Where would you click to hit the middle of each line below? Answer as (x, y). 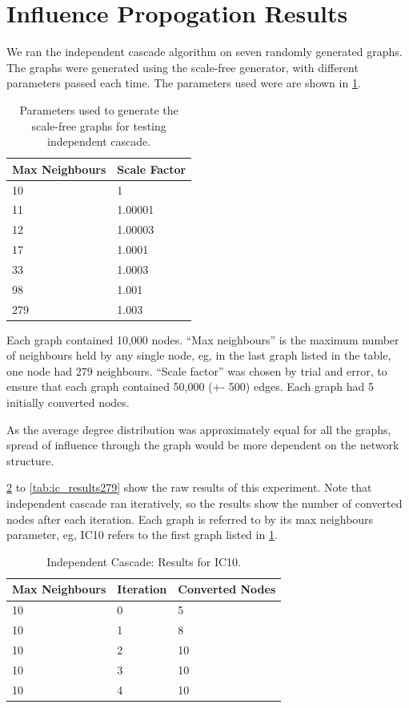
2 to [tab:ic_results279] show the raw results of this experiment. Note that (189, 487)
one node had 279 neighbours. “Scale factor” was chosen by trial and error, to (197, 370)
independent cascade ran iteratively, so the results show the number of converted (204, 503)
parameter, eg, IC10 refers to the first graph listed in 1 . (142, 535)
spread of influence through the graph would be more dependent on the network (203, 445)
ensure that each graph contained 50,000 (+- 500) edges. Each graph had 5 (190, 386)
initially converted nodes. (68, 402)
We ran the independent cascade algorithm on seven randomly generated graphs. (204, 52)
